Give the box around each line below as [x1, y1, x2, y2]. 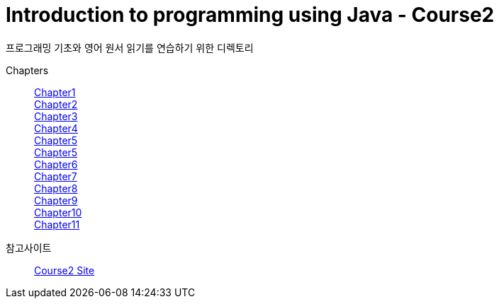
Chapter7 [34, 170, 77, 182]
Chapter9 [34, 194, 78, 206]
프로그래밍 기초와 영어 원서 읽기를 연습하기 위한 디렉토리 [6, 41, 254, 54]
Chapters [6, 64, 49, 76]
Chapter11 [34, 218, 80, 230]
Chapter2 [34, 98, 78, 110]
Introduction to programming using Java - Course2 [6, 3, 495, 27]
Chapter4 [34, 122, 78, 134]
